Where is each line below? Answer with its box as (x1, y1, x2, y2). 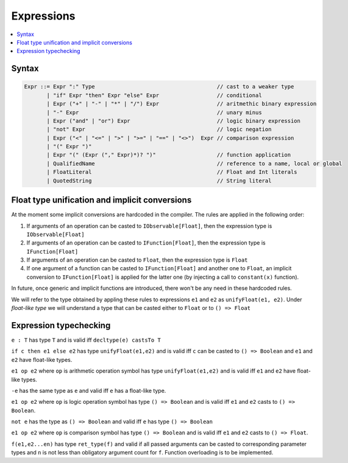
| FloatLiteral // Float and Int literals (46, 168, 298, 176)
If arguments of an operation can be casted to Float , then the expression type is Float (26, 256, 248, 264)
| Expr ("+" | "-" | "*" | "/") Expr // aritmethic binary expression (46, 101, 317, 107)
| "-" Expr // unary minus (46, 109, 262, 116)
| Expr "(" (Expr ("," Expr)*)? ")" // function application (46, 151, 291, 159)
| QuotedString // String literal (46, 177, 272, 184)
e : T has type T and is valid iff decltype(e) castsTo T (11, 336, 161, 343)
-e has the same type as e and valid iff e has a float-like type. (11, 387, 166, 394)
